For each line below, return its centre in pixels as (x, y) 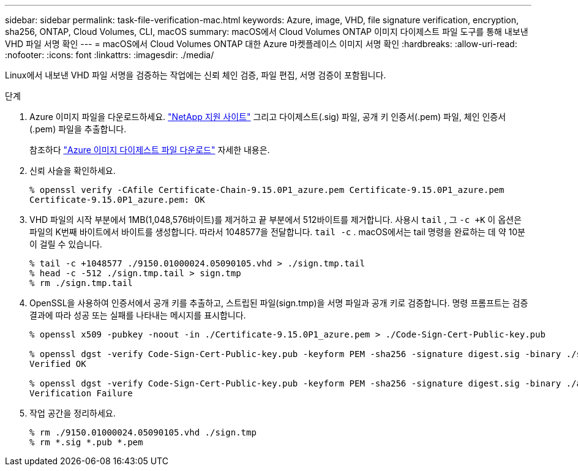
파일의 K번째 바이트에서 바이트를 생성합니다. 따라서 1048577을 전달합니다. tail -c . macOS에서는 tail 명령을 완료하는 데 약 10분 (277, 232)
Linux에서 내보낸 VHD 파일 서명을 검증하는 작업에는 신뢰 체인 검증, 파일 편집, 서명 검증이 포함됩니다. (196, 75)
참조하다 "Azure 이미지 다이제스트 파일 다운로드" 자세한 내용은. (150, 150)
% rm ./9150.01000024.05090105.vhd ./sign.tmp (143, 432)
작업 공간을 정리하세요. (73, 413)
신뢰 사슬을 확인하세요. (73, 171)
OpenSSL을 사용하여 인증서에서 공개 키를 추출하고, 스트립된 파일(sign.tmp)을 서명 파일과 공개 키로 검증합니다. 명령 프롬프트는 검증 (279, 303)
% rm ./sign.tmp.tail (81, 283)
